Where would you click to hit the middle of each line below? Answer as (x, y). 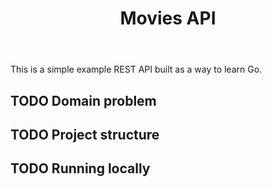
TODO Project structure (85, 134)
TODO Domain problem (83, 100)
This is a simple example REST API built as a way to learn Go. (136, 69)
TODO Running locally (80, 168)
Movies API (168, 18)
